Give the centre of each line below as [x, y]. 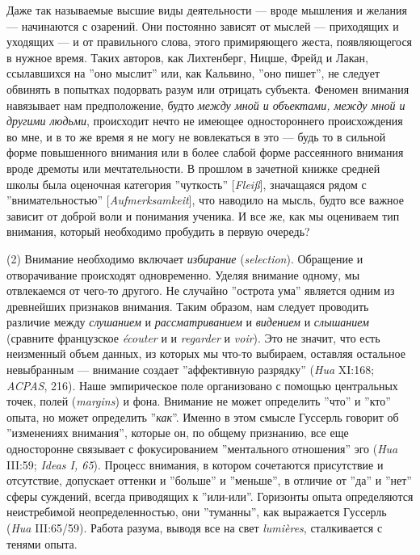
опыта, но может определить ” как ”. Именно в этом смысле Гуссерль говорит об [203, 416]
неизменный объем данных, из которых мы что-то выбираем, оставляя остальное [206, 353]
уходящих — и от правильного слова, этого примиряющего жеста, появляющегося [210, 42]
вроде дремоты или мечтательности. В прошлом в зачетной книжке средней [193, 168]
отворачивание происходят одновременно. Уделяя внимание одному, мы [183, 274]
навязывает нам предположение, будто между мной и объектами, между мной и [206, 105]
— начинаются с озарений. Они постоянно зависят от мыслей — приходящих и [203, 25]
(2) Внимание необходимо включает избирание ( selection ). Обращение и [185, 258]
